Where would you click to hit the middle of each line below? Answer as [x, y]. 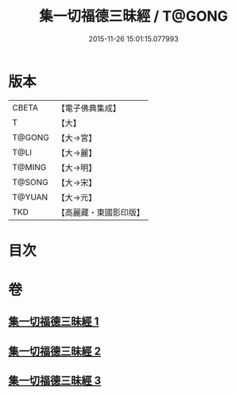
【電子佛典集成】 [89, 108]
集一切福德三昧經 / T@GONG [133, 16]
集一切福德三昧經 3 [55, 381]
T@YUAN [30, 197]
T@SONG [31, 182]
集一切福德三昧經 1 [54, 321]
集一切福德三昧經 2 [55, 351]
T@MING [29, 167]
